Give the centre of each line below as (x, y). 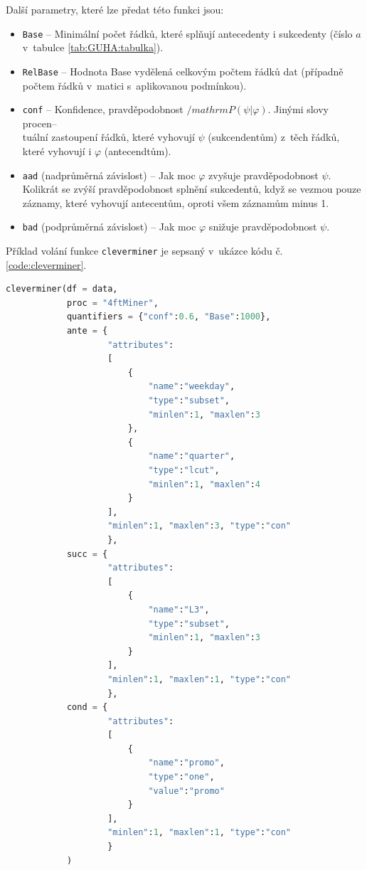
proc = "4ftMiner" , (112, 303)
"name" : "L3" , (179, 609)
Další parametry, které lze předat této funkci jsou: (115, 9)
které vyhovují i (57, 150)
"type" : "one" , (181, 777)
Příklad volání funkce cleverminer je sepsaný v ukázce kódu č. (144, 251)
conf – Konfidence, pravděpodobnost (103, 109)
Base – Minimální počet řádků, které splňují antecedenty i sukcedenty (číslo (187, 33)
